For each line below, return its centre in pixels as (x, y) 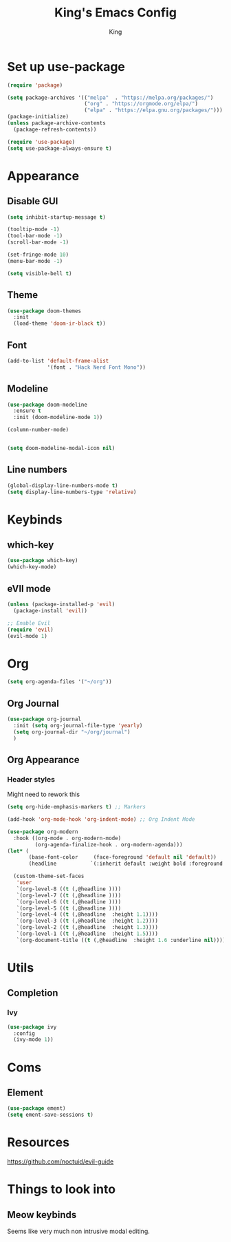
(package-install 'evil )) (51, 610)
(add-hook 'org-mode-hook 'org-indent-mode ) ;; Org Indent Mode (101, 820)
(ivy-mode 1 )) (33, 1040)
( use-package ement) (37, 1109)
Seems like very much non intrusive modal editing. (78, 1231)
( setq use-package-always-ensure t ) (59, 148)
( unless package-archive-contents (57, 123)
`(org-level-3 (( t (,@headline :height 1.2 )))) (87, 921)
